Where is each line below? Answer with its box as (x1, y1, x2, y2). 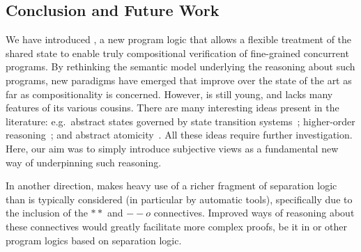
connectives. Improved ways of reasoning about (153, 205, 355, 220)
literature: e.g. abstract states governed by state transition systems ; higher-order (6, 113, 355, 128)
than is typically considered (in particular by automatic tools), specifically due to (6, 191, 353, 206)
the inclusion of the (6, 205, 88, 220)
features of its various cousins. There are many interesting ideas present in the (6, 100, 339, 115)
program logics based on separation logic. (6, 233, 182, 247)
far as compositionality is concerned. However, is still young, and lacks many (6, 86, 333, 101)
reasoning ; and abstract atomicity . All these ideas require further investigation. (6, 127, 353, 142)
